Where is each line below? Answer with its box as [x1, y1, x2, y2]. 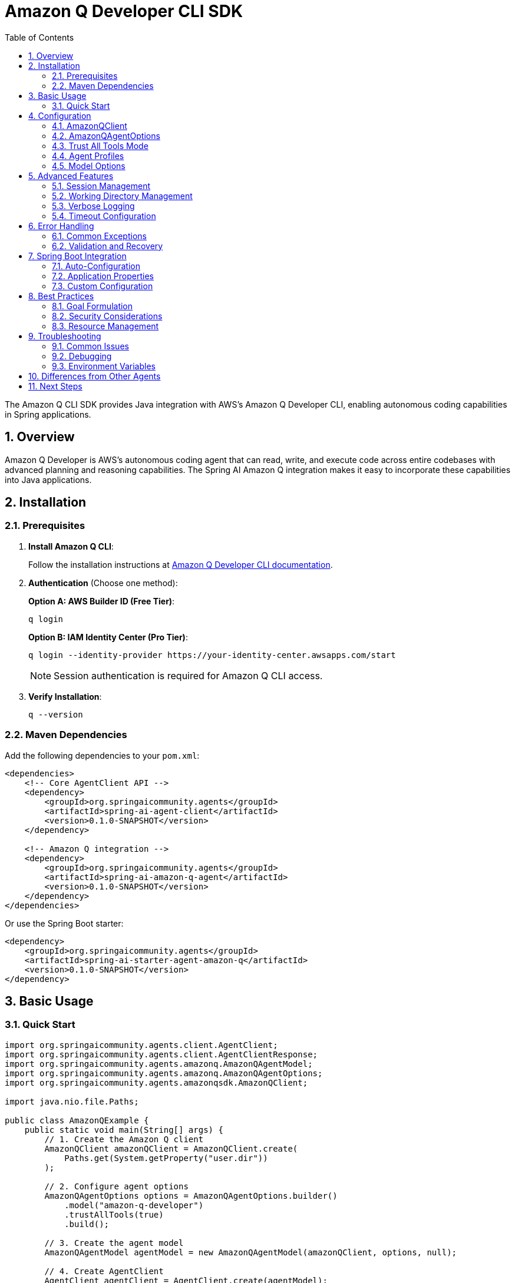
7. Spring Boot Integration [28, 250, 127, 261]
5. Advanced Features [28, 170, 114, 181]
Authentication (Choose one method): [28, 577, 178, 588]
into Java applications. [5, 474, 92, 485]
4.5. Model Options [52, 160, 126, 171]
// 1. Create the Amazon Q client [44, 1134, 204, 1144]
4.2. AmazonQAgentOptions [52, 130, 160, 141]
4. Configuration [28, 110, 91, 121]
